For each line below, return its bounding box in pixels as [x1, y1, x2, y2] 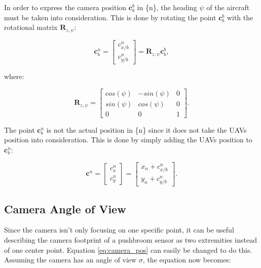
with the [227, 12, 253, 22]
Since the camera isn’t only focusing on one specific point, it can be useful [4, 224, 234, 235]
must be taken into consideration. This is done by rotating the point [4, 12, 216, 22]
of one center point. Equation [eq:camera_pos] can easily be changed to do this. [4, 244, 252, 255]
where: [4, 71, 24, 82]
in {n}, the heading [137, 2, 197, 12]
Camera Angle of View [4, 201, 126, 216]
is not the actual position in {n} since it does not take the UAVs [46, 124, 247, 135]
